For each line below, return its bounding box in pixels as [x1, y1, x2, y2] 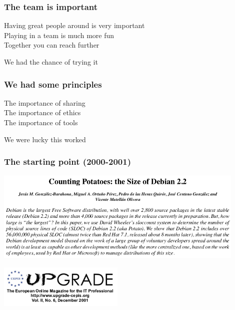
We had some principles [4, 78, 102, 90]
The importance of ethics [4, 107, 81, 118]
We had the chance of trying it [4, 57, 98, 67]
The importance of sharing [4, 97, 85, 108]
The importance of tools [4, 117, 78, 127]
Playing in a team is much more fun [4, 30, 114, 40]
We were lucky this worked [4, 134, 86, 144]
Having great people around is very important [4, 20, 145, 31]
